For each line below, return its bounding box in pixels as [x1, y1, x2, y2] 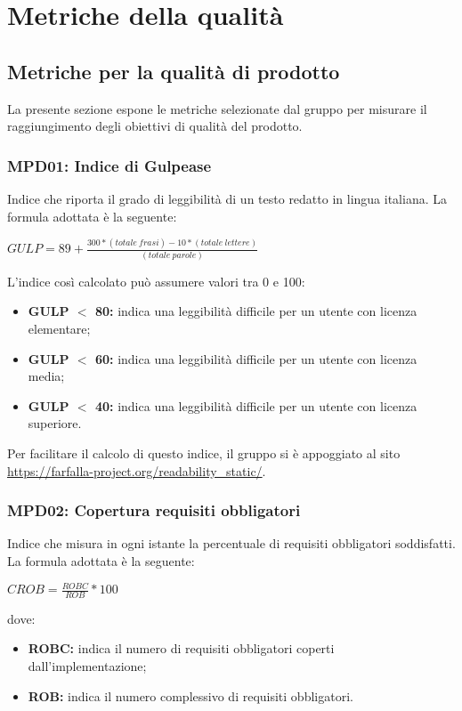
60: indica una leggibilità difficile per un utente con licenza [94, 349, 417, 368]
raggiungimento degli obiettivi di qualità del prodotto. [7, 117, 303, 135]
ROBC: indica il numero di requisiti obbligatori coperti [28, 639, 335, 658]
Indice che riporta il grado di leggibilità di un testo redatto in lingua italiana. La [7, 189, 447, 207]
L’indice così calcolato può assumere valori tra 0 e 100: [7, 271, 305, 290]
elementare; [28, 319, 91, 337]
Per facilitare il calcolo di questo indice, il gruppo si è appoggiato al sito [7, 443, 401, 462]
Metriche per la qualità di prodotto [7, 57, 340, 85]
